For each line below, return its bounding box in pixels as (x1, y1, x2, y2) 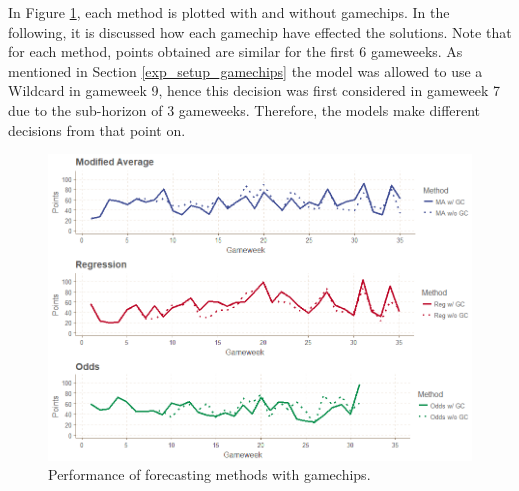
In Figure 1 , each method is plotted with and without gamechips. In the (8, 2, 450, 22)
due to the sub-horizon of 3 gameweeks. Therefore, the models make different (8, 99, 481, 120)
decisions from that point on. (8, 119, 186, 140)
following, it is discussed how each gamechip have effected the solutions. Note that (8, 21, 512, 42)
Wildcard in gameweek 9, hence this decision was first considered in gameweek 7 (8, 80, 500, 101)
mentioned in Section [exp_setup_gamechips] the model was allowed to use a (8, 60, 483, 81)
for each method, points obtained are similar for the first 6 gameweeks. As (8, 41, 463, 62)
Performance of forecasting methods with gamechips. (48, 464, 371, 485)
